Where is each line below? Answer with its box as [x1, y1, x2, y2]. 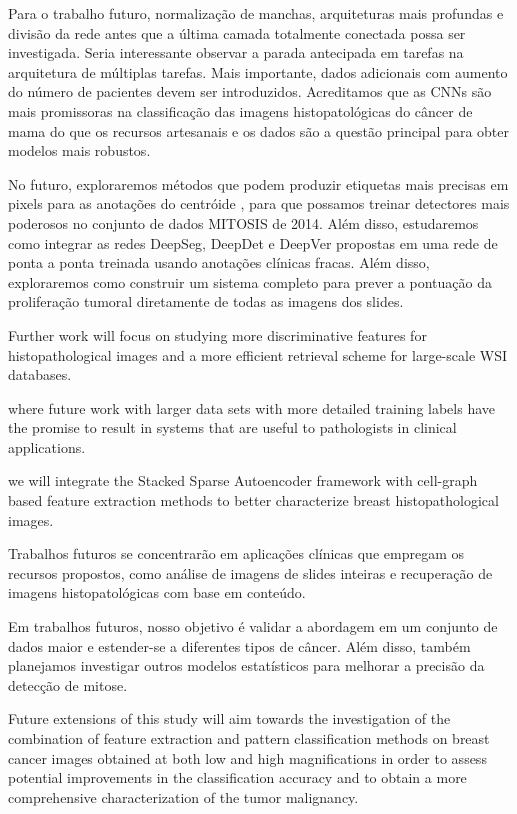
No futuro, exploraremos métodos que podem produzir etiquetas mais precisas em [8, 173, 509, 194]
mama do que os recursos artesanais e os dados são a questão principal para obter [8, 120, 509, 141]
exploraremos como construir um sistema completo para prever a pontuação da [8, 271, 492, 292]
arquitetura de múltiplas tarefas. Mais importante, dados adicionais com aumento [8, 61, 508, 82]
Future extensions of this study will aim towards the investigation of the [8, 708, 451, 729]
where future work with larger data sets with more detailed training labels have [8, 397, 496, 418]
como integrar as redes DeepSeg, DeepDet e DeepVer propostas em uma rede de [8, 232, 498, 253]
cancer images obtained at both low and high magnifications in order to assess [8, 747, 487, 768]
